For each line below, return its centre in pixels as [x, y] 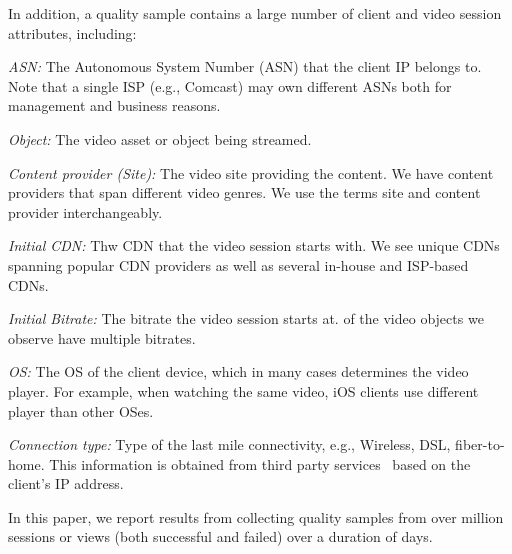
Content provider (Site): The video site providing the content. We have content [251, 172]
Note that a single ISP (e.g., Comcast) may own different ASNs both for [230, 85]
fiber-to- [480, 444]
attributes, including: [72, 32]
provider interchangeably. [85, 211]
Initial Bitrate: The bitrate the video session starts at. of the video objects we [246, 318]
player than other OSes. [81, 410]
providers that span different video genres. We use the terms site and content [244, 192]
